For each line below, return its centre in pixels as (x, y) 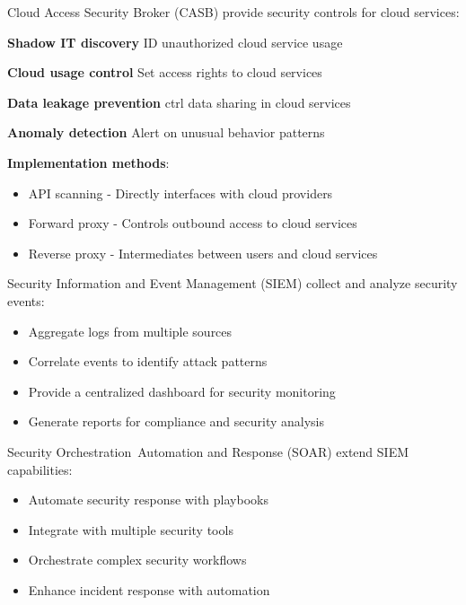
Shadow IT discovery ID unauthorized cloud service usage (175, 42)
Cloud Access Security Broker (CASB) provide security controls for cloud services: (233, 12)
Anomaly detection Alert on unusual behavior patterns (166, 132)
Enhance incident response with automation (149, 589)
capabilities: (40, 469)
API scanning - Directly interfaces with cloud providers (180, 193)
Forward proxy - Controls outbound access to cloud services (193, 223)
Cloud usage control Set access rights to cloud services (165, 72)
